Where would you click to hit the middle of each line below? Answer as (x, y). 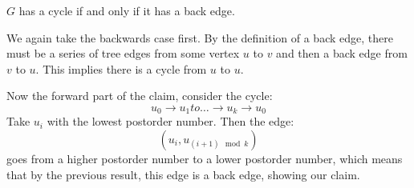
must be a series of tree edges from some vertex (123, 53)
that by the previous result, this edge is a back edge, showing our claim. (183, 174)
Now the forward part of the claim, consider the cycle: (140, 96)
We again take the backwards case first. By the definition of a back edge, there (200, 37)
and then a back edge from (342, 53)
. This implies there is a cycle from (121, 68)
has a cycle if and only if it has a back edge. (127, 10)
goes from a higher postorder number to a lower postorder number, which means (205, 159)
